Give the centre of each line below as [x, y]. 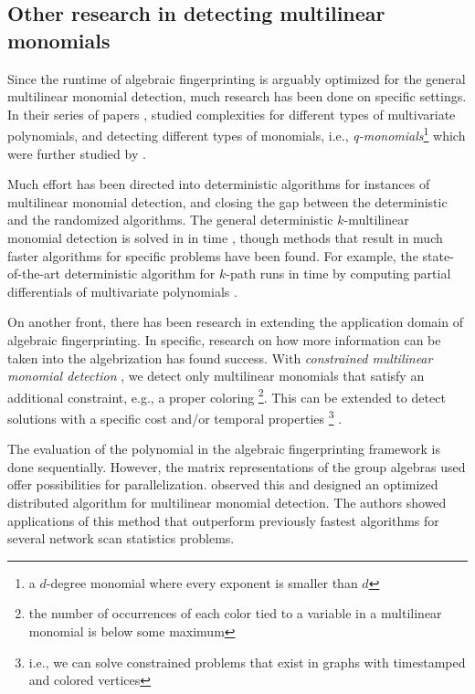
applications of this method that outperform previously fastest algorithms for [223, 520]
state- [438, 255]
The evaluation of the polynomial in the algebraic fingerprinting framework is [224, 449]
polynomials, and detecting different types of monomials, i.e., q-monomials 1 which [237, 134]
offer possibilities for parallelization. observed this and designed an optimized [223, 484]
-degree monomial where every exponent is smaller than [202, 582]
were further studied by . [77, 153]
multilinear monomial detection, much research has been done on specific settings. [237, 96]
